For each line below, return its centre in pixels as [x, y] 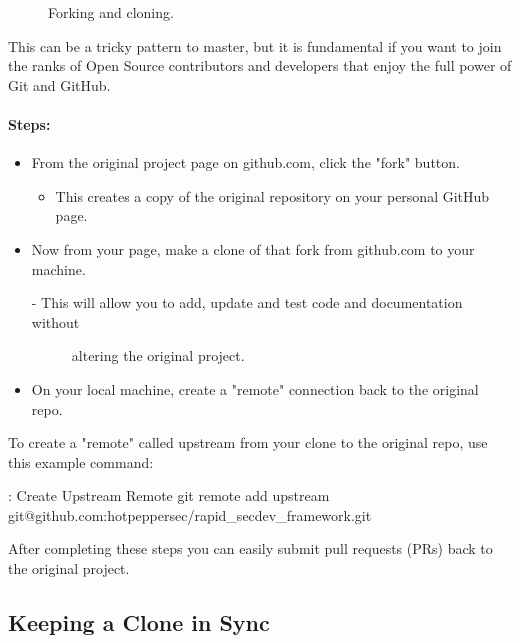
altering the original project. [158, 355]
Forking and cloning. [111, 12]
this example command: [81, 461]
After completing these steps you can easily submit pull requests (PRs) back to [250, 548]
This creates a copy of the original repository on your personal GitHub [272, 195]
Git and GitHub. [59, 84]
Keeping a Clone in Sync [139, 622]
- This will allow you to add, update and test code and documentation [247, 302]
